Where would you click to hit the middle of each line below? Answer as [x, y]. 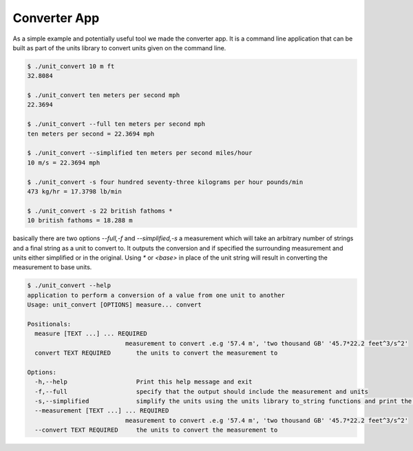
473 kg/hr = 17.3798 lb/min [74, 192]
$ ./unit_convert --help [69, 285]
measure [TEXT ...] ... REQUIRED [91, 334]
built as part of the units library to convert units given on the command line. [119, 48]
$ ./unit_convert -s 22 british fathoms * [100, 211]
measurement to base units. [52, 267]
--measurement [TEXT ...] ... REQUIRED [102, 411]
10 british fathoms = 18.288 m [80, 221]
